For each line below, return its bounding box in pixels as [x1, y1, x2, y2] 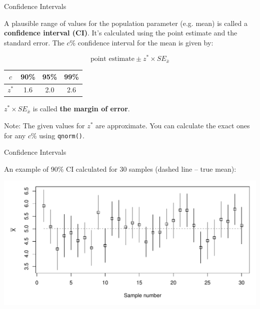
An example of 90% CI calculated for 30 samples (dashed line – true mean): [4, 163, 236, 174]
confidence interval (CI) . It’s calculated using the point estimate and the [4, 27, 237, 38]
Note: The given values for [4, 120, 85, 130]
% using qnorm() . [30, 130, 84, 140]
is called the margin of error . [32, 103, 130, 114]
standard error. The [4, 37, 64, 47]
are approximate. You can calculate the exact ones [95, 120, 250, 130]
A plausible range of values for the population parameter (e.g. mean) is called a [4, 17, 247, 28]
